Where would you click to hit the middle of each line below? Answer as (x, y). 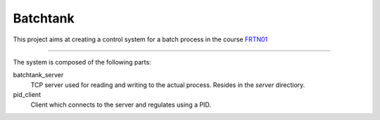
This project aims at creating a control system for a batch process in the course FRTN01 (140, 39)
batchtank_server (38, 75)
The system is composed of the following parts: (82, 62)
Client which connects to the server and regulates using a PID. (121, 105)
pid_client (27, 95)
